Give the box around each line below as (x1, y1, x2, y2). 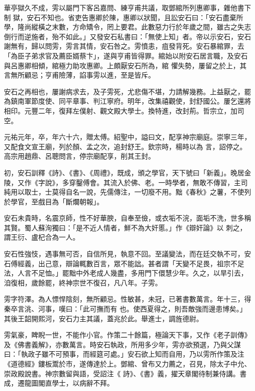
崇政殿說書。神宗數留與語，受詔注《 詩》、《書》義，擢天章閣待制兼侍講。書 (4, 368, 247, 378)
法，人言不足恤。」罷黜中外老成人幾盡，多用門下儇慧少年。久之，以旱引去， (4, 268, 248, 278)
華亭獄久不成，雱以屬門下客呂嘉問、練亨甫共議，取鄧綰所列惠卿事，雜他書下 (4, 2, 251, 12)
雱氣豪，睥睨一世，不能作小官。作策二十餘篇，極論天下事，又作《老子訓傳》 (4, 330, 251, 340)
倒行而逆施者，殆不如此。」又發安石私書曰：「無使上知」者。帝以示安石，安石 (4, 31, 251, 41)
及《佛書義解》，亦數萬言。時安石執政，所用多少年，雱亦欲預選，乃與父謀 (4, 339, 241, 349)
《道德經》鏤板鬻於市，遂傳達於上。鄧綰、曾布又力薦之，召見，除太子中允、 (4, 359, 251, 368)
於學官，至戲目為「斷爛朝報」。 (4, 196, 103, 206)
